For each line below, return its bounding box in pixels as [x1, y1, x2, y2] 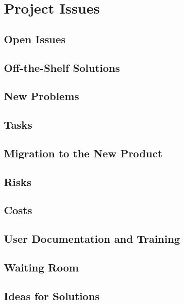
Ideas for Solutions [4, 288, 100, 303]
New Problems [4, 88, 79, 103]
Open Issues [4, 31, 66, 46]
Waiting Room [4, 260, 79, 275]
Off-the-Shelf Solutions [4, 60, 120, 75]
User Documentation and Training [4, 231, 180, 246]
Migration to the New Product [4, 145, 163, 160]
